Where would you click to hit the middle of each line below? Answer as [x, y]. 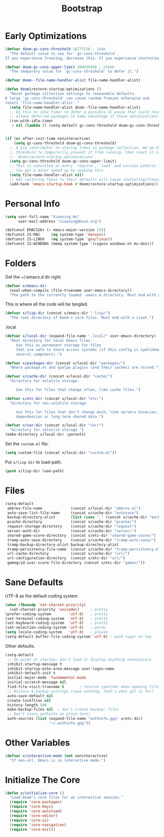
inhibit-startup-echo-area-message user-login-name [61, 669]
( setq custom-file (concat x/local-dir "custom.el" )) [61, 453]
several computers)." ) [39, 354]
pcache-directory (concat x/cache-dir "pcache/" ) [72, 522]
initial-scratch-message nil [37, 683]
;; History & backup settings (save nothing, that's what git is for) [80, 691]
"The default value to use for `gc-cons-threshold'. [64, 54]
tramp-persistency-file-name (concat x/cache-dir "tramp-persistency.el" [85, 549]
